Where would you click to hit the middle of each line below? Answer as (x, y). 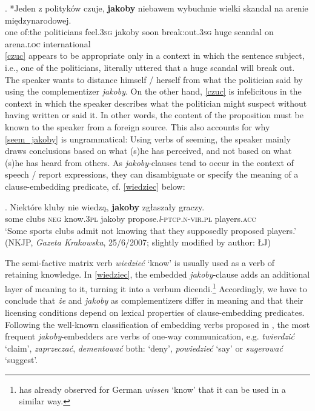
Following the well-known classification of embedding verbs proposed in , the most (157, 324)
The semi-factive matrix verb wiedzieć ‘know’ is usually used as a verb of (140, 262)
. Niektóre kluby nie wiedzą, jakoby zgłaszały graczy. (105, 206)
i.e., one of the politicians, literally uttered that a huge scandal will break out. (150, 67)
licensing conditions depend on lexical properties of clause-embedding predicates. (155, 312)
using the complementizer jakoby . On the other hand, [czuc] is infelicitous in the (153, 91)
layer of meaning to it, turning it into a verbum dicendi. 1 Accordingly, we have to (156, 288)
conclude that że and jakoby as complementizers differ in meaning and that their (154, 300)
